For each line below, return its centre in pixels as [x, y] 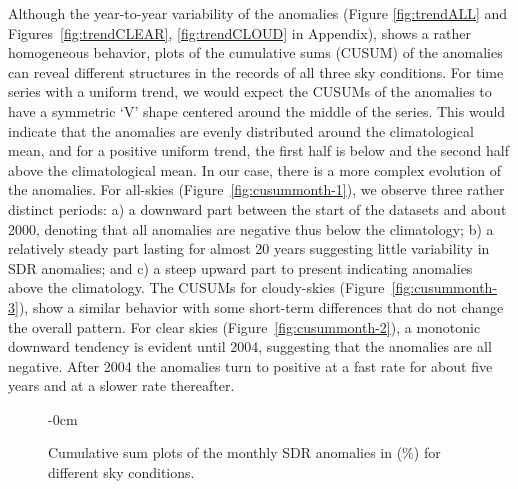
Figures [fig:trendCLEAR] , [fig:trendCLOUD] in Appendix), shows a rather [239, 32]
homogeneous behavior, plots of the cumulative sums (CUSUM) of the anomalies [255, 52]
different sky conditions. [121, 472]
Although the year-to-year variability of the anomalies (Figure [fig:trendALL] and [258, 13]
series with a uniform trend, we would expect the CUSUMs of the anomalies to [250, 91]
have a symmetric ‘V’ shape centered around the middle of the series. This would [257, 110]
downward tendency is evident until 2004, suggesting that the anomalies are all [250, 346]
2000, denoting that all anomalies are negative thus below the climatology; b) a [251, 228]
